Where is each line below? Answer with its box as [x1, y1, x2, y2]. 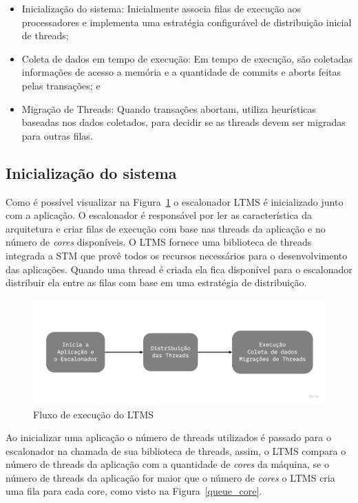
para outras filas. [21, 128, 93, 142]
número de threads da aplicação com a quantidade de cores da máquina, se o [6, 457, 329, 471]
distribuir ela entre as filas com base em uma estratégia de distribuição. [6, 275, 307, 290]
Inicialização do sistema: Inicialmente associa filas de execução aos [21, 1, 302, 15]
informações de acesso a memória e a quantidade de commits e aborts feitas [21, 65, 341, 79]
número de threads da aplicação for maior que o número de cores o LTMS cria [6, 470, 335, 484]
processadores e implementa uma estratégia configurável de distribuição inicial [21, 14, 352, 29]
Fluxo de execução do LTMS [33, 407, 154, 421]
